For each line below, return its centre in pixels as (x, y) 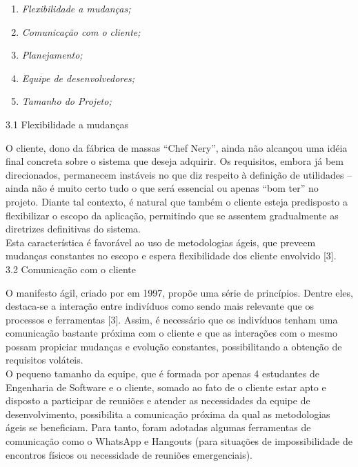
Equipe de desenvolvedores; (78, 78)
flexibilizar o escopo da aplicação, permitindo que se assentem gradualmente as (172, 215)
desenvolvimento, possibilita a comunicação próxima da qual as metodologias (168, 414)
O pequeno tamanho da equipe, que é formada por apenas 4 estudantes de (162, 374)
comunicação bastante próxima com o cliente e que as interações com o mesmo (171, 333)
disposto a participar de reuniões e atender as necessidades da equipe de (158, 400)
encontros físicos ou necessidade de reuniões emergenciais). (129, 454)
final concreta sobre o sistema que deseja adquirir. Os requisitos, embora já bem (175, 161)
